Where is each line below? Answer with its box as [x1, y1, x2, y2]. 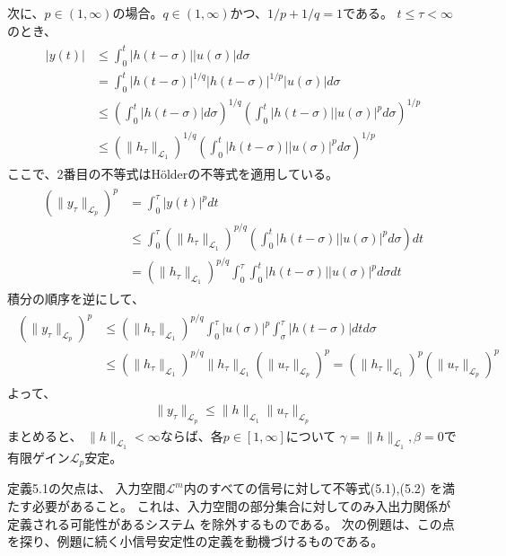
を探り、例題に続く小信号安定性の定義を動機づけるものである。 [7, 532, 384, 551]
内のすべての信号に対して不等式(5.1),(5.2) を [183, 479, 442, 498]
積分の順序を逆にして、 [7, 289, 144, 308]
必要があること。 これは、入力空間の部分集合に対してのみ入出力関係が [31, 496, 451, 515]
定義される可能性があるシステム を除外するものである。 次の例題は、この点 [7, 514, 455, 533]
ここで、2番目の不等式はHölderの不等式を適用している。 [7, 163, 338, 182]
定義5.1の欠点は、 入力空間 [7, 479, 166, 498]
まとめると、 [7, 426, 83, 445]
